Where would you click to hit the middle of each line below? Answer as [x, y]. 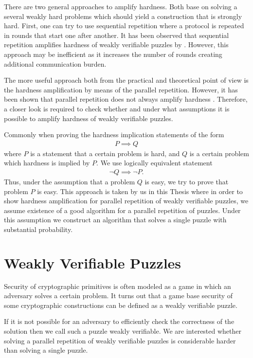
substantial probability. [38, 229]
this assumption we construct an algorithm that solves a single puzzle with [115, 220]
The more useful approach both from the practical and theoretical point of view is [126, 80]
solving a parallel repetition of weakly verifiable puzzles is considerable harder [120, 340]
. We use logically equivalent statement [154, 163]
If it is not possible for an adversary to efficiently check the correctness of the [119, 321]
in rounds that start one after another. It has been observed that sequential [117, 35]
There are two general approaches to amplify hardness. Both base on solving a [121, 6]
